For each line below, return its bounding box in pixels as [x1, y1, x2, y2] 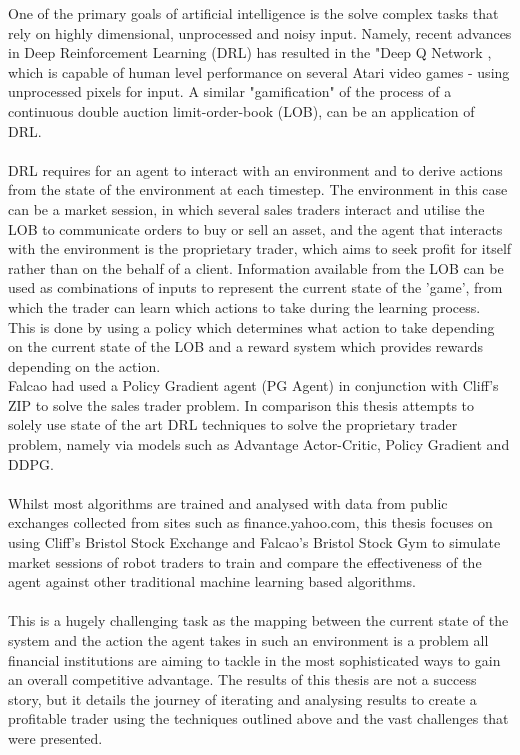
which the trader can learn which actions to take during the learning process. [8, 296, 481, 317]
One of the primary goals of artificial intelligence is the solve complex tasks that [8, 3, 499, 23]
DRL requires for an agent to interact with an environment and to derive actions [8, 159, 503, 180]
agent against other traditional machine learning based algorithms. [8, 571, 416, 592]
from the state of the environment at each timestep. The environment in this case [8, 179, 508, 200]
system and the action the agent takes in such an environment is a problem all [8, 630, 489, 650]
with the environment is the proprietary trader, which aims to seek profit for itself [8, 238, 512, 259]
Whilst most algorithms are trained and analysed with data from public [8, 492, 448, 513]
